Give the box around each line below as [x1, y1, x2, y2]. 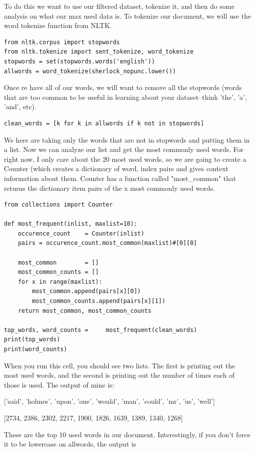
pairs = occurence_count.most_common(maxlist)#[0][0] [18, 240, 197, 247]
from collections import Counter [4, 201, 113, 209]
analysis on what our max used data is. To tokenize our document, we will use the [4, 10, 251, 21]
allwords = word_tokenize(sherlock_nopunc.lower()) [4, 67, 176, 75]
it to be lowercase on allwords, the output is [4, 439, 136, 449]
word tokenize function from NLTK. [4, 20, 112, 30]
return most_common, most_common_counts [18, 307, 152, 314]
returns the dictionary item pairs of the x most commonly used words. [4, 182, 215, 193]
